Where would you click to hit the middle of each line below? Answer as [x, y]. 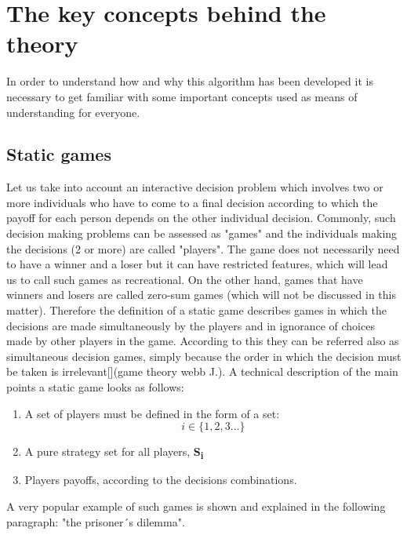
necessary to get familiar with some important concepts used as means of [182, 96]
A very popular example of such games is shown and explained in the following [196, 506]
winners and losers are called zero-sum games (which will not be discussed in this [202, 295]
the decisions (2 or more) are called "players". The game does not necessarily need [203, 248]
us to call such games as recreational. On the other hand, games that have [185, 279]
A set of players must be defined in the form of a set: [152, 413]
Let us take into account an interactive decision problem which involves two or [195, 187]
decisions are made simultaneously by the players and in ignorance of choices [191, 325]
